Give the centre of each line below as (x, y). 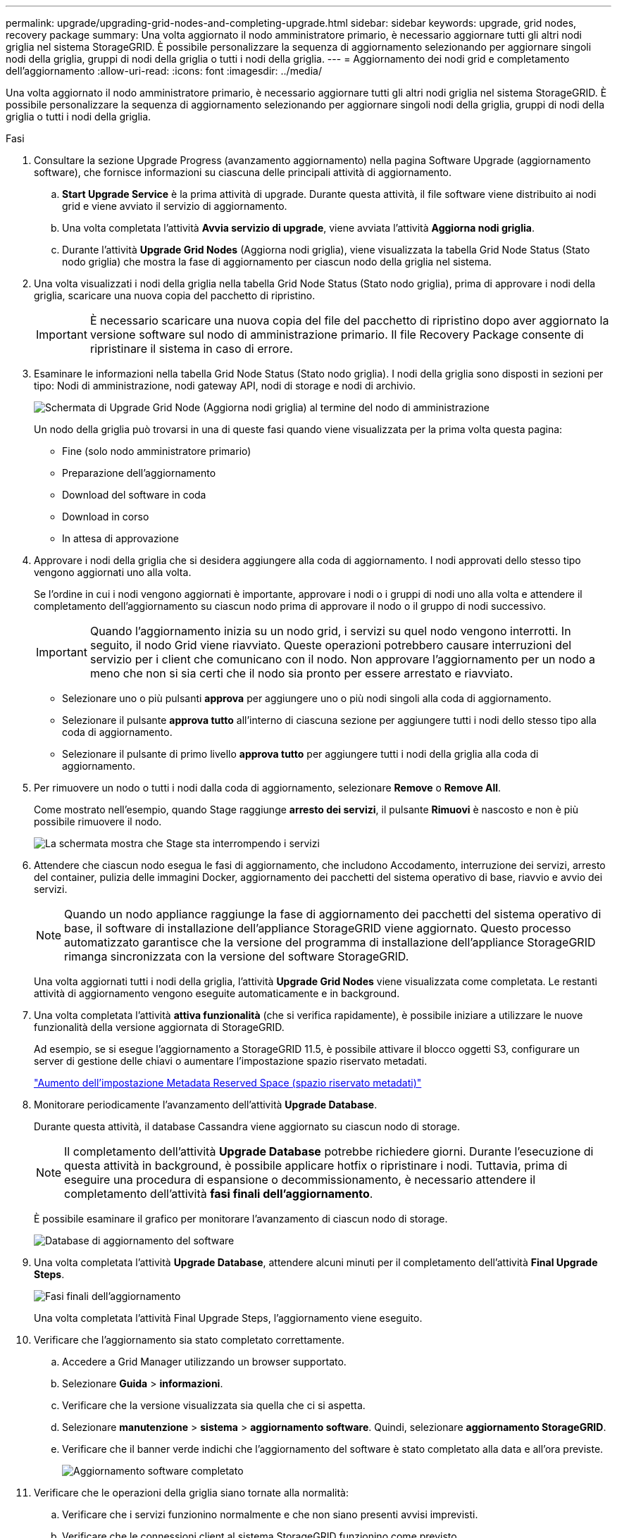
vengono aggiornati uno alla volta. (113, 572)
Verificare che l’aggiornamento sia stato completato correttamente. (189, 1340)
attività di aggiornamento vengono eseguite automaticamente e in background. (217, 993)
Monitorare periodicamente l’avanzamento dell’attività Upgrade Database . (206, 1105)
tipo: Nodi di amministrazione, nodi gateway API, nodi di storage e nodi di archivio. (225, 386)
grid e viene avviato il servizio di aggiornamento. (175, 206)
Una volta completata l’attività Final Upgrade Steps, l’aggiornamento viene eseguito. (228, 1318)
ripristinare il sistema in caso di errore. (191, 349)
